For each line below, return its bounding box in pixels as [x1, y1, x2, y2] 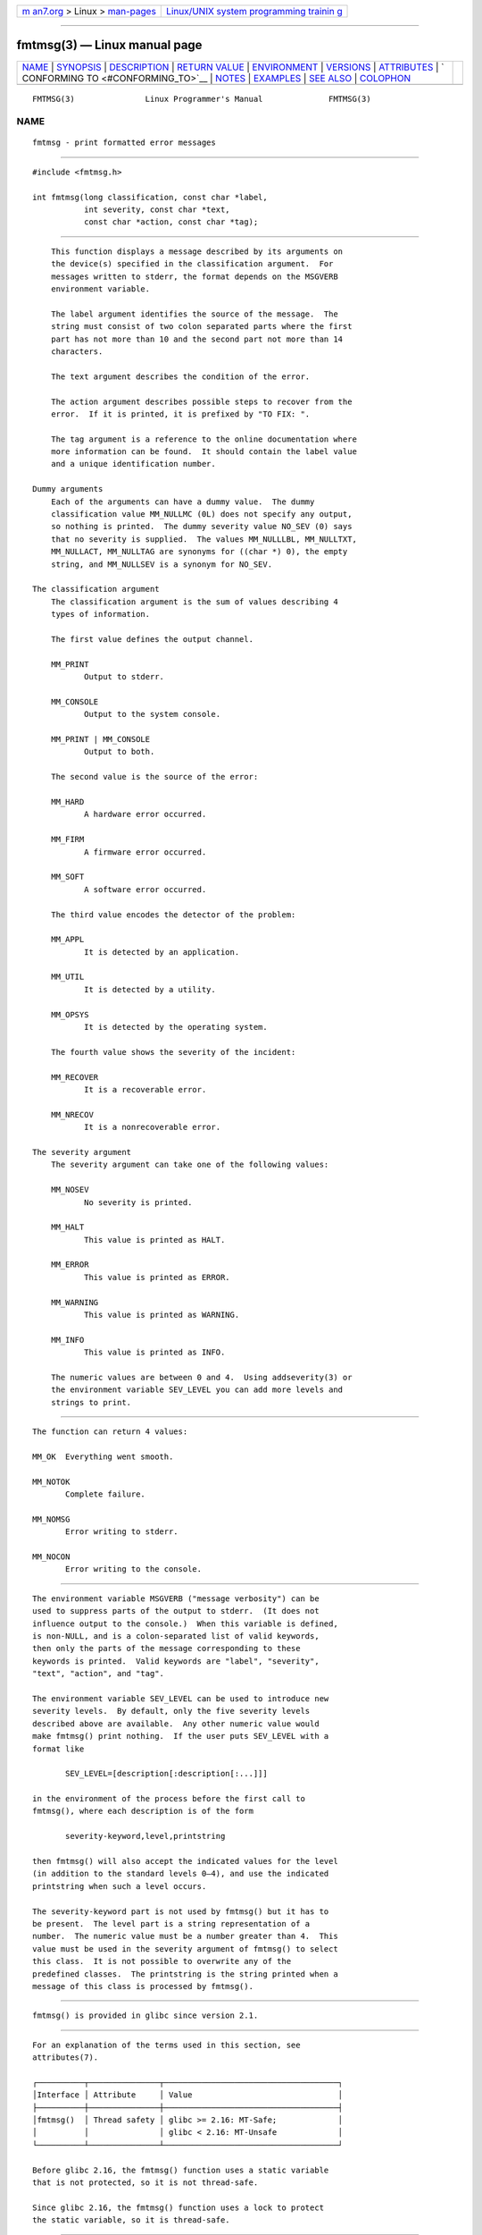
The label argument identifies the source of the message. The [50, 308, 338, 319]
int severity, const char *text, [83, 205, 231, 215]
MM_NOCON [32, 1552, 71, 1562]
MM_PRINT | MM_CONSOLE [50, 734, 151, 745]
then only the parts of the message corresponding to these [32, 1643, 301, 1654]
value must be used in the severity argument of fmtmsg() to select [32, 1944, 338, 1953]
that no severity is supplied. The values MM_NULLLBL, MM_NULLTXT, [50, 534, 357, 544]
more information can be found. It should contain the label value [50, 447, 357, 457]
